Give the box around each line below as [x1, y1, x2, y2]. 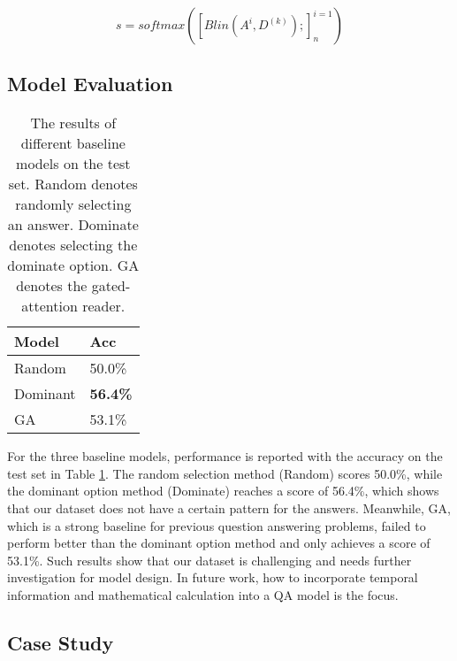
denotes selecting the [9, 234, 138, 256]
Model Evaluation [7, 70, 173, 97]
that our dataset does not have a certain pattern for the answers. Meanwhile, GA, [7, 498, 451, 517]
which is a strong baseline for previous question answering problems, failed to [7, 516, 426, 534]
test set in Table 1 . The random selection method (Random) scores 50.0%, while [7, 464, 443, 482]
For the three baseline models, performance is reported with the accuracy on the [7, 447, 443, 465]
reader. [82, 296, 126, 317]
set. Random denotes [8, 173, 138, 195]
